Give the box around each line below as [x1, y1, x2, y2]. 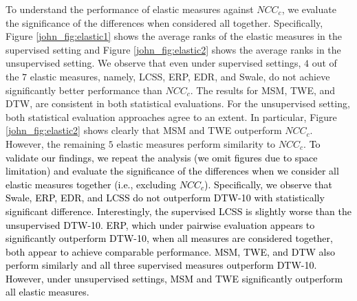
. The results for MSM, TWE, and [190, 82, 336, 97]
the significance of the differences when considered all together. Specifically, [6, 15, 323, 30]
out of [312, 56, 337, 70]
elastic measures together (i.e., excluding [6, 177, 177, 191]
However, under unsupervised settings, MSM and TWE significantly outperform [6, 271, 343, 285]
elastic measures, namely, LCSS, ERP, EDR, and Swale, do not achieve [30, 69, 330, 83]
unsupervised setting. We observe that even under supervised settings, [6, 56, 301, 70]
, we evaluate [281, 2, 336, 16]
